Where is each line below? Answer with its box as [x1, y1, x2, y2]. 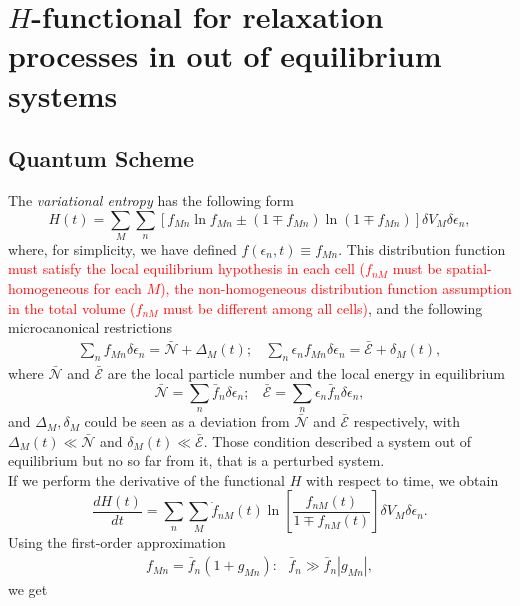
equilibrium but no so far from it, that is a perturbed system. [8, 450, 385, 471]
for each [93, 278, 142, 299]
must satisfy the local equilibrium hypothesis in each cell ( [8, 258, 366, 279]
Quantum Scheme [8, 143, 195, 174]
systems [8, 74, 118, 115]
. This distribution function [338, 238, 506, 259]
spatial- [446, 258, 492, 279]
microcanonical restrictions [8, 317, 172, 338]
